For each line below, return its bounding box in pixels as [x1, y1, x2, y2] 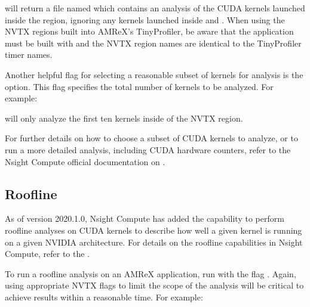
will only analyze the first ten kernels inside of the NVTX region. [5, 111, 243, 124]
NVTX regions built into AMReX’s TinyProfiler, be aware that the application [5, 25, 294, 38]
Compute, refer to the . [5, 247, 90, 260]
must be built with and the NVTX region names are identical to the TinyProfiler [5, 36, 302, 49]
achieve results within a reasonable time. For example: [5, 290, 203, 303]
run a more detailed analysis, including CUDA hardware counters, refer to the [5, 143, 291, 156]
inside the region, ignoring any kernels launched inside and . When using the [5, 13, 285, 26]
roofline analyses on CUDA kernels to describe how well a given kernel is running [5, 224, 302, 236]
